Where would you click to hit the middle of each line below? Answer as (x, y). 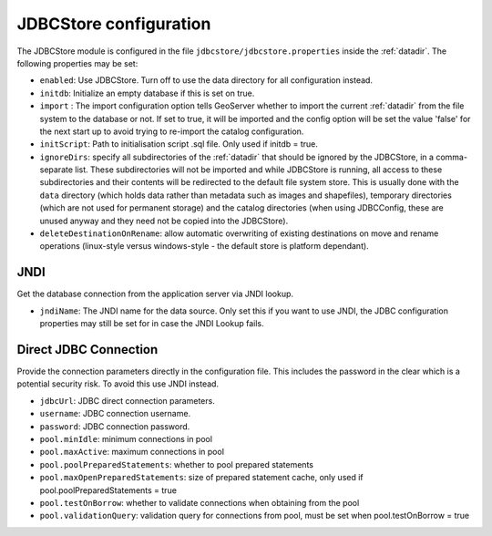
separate (56, 170)
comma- (452, 157)
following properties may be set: (77, 63)
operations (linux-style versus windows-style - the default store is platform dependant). (204, 246)
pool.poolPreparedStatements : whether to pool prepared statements (177, 464)
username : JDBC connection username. (115, 414)
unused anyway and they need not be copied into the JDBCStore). (164, 221)
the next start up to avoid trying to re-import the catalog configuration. (172, 131)
